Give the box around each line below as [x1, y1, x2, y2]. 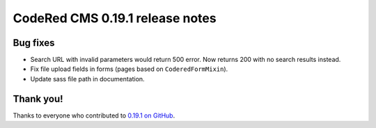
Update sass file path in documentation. [30, 74, 146, 83]
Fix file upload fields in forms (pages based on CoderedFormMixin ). [30, 65, 228, 73]
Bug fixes [13, 37, 55, 49]
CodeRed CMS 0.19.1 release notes [13, 10, 217, 26]
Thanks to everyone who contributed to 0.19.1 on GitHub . [13, 111, 175, 120]
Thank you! [13, 93, 63, 104]
